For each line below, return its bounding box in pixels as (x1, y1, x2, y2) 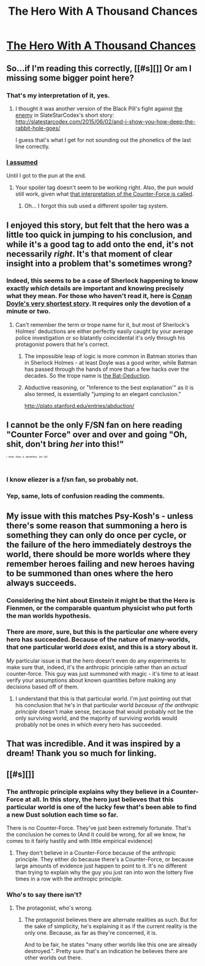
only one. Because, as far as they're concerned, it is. (24, 929, 157, 937)
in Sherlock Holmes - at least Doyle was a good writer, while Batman (24, 359, 197, 366)
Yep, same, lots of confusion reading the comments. (6, 492, 165, 500)
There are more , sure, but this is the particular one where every (6, 627, 198, 636)
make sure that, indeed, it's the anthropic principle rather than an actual (6, 663, 188, 671)
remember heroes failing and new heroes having (6, 558, 195, 569)
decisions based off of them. (6, 683, 79, 690)
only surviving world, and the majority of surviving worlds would (15, 714, 177, 722)
